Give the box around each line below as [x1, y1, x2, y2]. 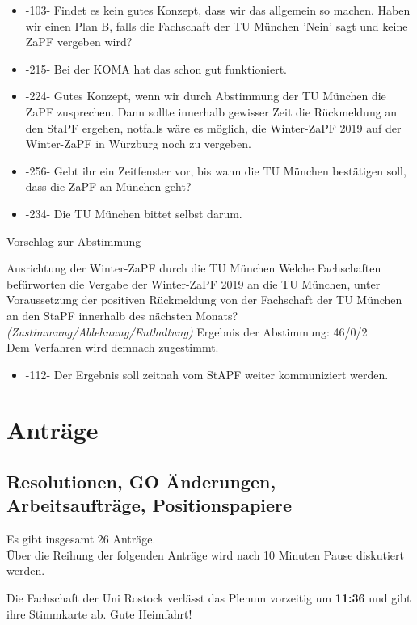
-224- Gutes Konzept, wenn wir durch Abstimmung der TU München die [25, 87, 386, 104]
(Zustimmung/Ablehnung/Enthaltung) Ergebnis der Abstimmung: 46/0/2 [6, 323, 368, 340]
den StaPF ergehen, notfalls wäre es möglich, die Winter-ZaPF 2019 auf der [25, 119, 402, 136]
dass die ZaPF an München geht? [25, 178, 192, 195]
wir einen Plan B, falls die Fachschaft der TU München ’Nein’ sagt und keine [25, 17, 408, 34]
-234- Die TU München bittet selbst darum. [25, 205, 242, 222]
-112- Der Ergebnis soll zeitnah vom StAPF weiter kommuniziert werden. [25, 365, 389, 382]
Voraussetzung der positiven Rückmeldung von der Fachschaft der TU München [6, 291, 402, 308]
